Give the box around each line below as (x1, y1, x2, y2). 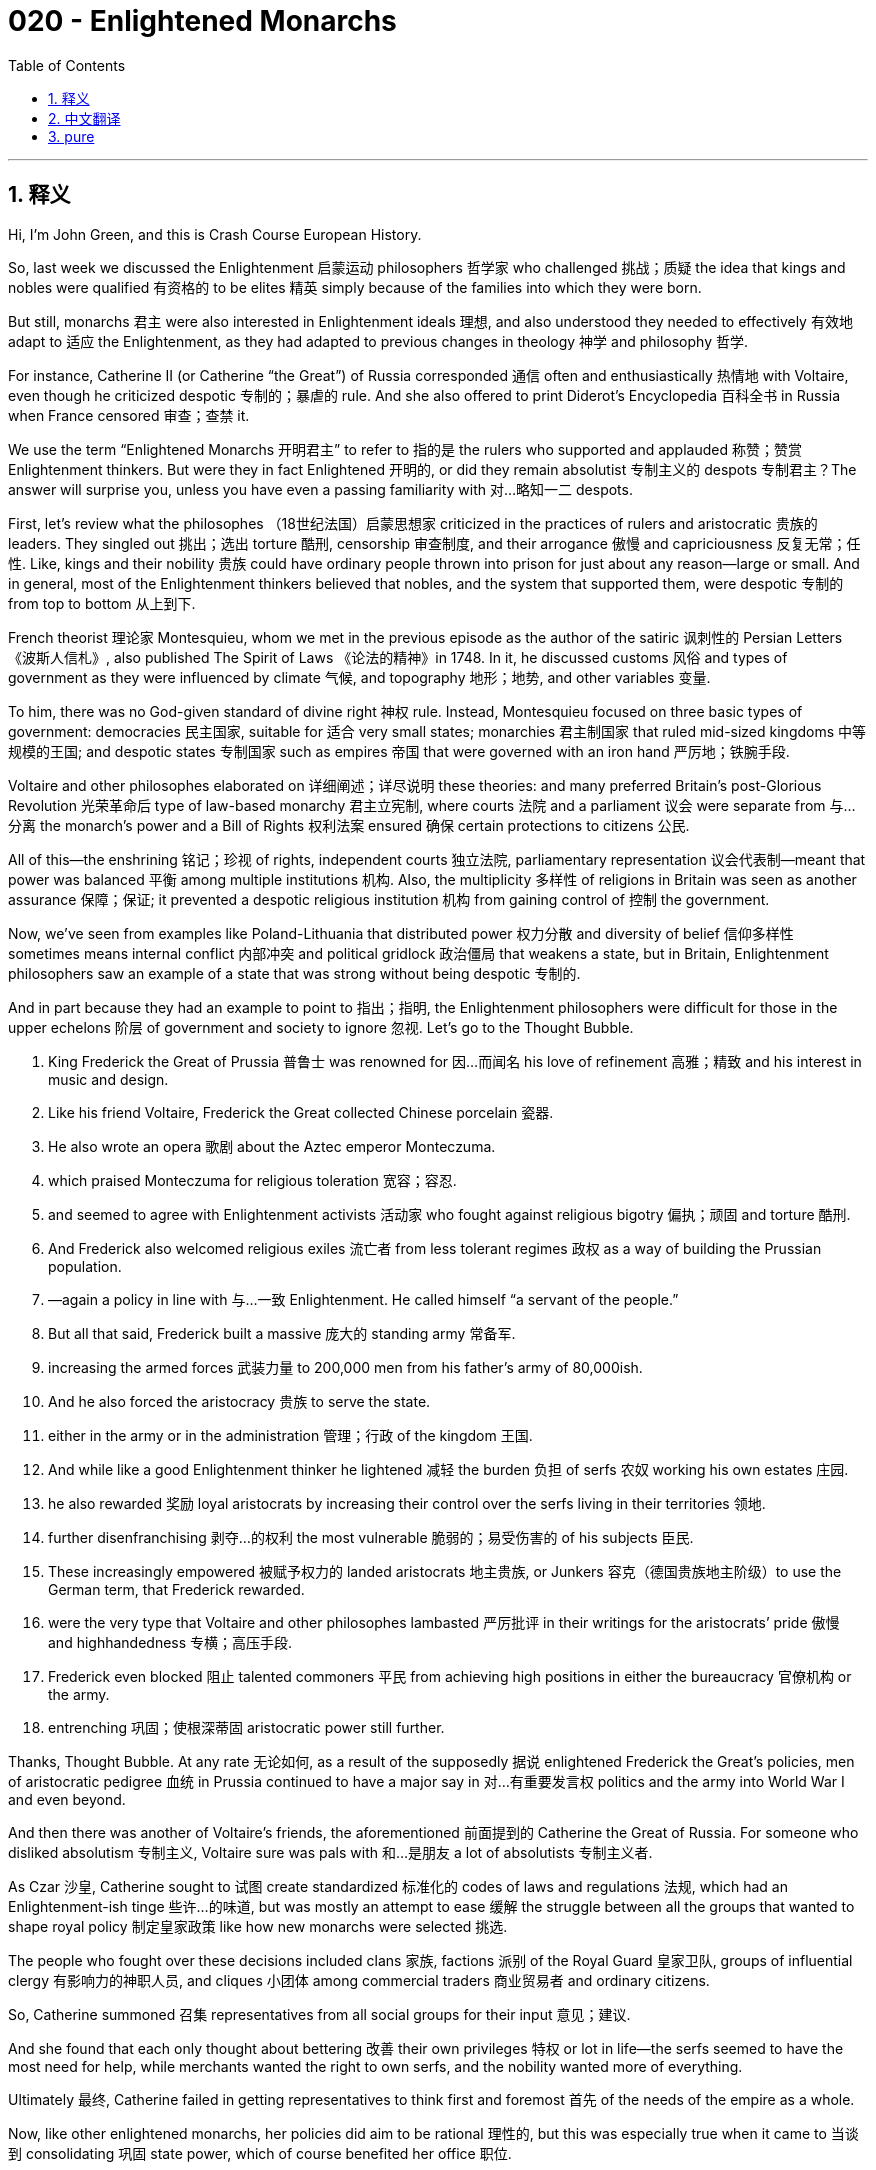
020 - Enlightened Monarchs (8, 4, 397, 38)
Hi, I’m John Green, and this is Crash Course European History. (8, 225, 422, 243)
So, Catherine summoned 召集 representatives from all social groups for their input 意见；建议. (8, 2005, 631, 2023)
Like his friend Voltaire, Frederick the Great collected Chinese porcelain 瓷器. (48, 1103, 554, 1121)
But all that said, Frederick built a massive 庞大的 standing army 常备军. (48, 1324, 516, 1342)
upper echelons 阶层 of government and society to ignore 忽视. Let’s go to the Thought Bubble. (8, 1018, 634, 1036)
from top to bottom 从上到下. (8, 594, 196, 612)
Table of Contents (8, 56, 126, 74)
